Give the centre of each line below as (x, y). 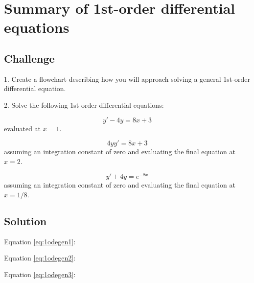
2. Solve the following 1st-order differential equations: (84, 105)
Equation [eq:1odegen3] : (40, 274)
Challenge (29, 58)
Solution (25, 221)
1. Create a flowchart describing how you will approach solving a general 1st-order (127, 79)
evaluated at (23, 128)
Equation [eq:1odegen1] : (40, 241)
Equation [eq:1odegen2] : (40, 258)
